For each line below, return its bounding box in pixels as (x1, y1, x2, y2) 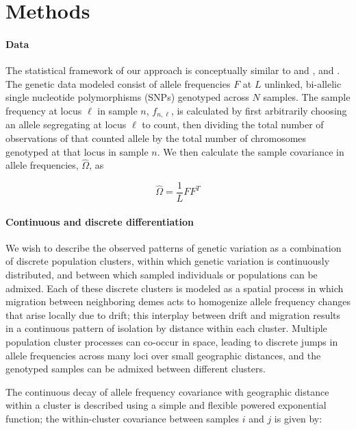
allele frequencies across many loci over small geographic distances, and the (5, 348, 321, 362)
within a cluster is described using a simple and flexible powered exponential (5, 398, 327, 412)
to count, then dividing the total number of (142, 117, 324, 132)
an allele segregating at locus (5, 117, 127, 132)
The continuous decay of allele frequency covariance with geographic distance (5, 384, 329, 398)
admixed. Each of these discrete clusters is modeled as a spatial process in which (5, 280, 344, 295)
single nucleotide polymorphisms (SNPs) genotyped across (5, 90, 249, 104)
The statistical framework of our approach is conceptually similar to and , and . (5, 63, 340, 77)
